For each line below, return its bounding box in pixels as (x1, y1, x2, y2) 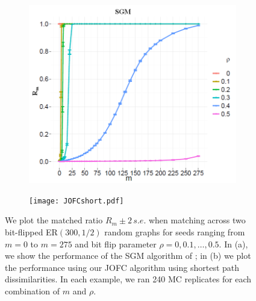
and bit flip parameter (75, 237, 157, 250)
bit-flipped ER (5, 225, 58, 238)
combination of (5, 284, 60, 297)
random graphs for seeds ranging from (104, 225, 245, 238)
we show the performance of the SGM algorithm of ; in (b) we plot (5, 249, 251, 262)
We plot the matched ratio (5, 214, 103, 226)
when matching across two (148, 214, 246, 226)
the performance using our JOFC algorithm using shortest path (5, 261, 240, 273)
